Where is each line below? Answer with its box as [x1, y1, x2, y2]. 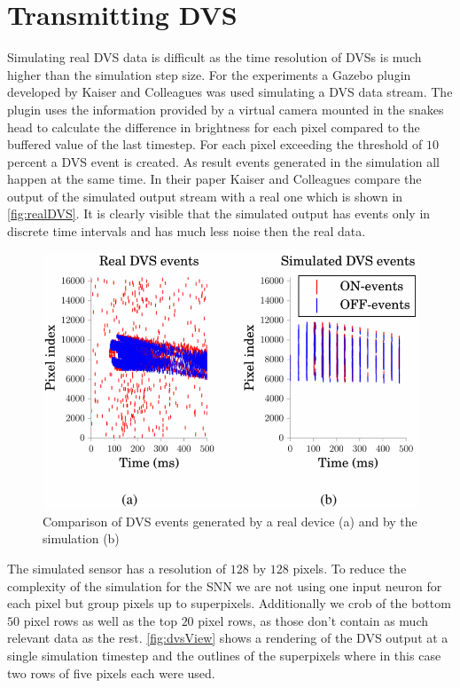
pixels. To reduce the [292, 558, 407, 577]
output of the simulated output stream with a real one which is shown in [7, 186, 403, 205]
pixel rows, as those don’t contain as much [198, 611, 428, 629]
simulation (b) [43, 529, 120, 548]
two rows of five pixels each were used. [7, 663, 215, 682]
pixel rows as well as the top [23, 611, 177, 629]
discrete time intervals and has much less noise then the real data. [7, 222, 366, 241]
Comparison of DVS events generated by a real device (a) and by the [43, 511, 417, 530]
